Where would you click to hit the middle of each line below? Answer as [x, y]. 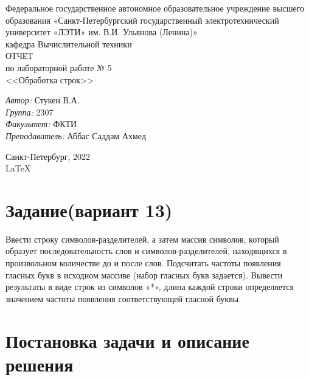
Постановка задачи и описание [127, 340]
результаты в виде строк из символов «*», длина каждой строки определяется [150, 287]
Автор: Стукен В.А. [43, 100]
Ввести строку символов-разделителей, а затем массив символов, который [142, 239]
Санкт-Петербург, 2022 [48, 156]
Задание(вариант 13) [89, 209]
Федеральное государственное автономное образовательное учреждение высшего [155, 8]
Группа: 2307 [30, 112]
